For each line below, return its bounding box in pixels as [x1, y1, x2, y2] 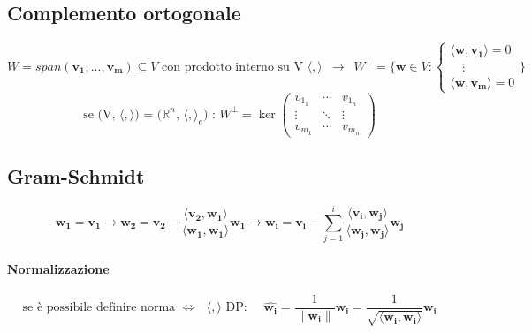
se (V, [83, 108, 116, 121]
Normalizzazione [7, 259, 110, 277]
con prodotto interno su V [162, 60, 303, 73]
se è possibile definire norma [22, 301, 176, 314]
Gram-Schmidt [7, 163, 145, 190]
